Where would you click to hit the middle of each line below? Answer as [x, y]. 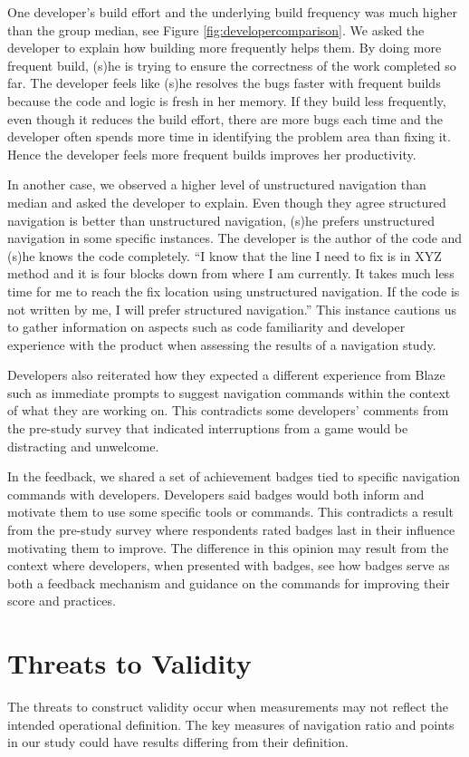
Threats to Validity [129, 663]
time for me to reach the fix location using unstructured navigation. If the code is [234, 291]
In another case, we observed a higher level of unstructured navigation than [217, 184]
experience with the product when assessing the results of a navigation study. [222, 344]
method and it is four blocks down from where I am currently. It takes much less [231, 273]
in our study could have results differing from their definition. [178, 742]
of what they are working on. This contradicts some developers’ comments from [228, 410]
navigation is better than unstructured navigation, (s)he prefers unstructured [221, 220]
